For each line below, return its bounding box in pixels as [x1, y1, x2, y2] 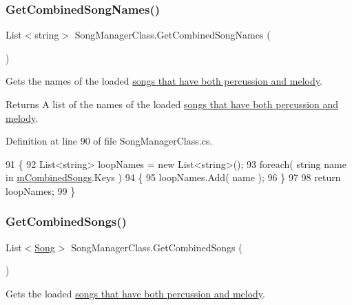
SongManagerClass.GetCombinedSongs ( [71, 240, 242, 254]
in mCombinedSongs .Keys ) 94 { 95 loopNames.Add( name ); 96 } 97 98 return [6, 170, 341, 185]
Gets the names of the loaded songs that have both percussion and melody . [6, 74, 322, 88]
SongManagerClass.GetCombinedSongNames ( [74, 28, 271, 42]
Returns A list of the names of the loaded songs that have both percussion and [6, 97, 339, 111]
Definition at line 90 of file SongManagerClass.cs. [6, 134, 213, 148]
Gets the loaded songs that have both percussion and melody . [6, 286, 265, 300]
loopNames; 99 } [6, 183, 76, 198]
